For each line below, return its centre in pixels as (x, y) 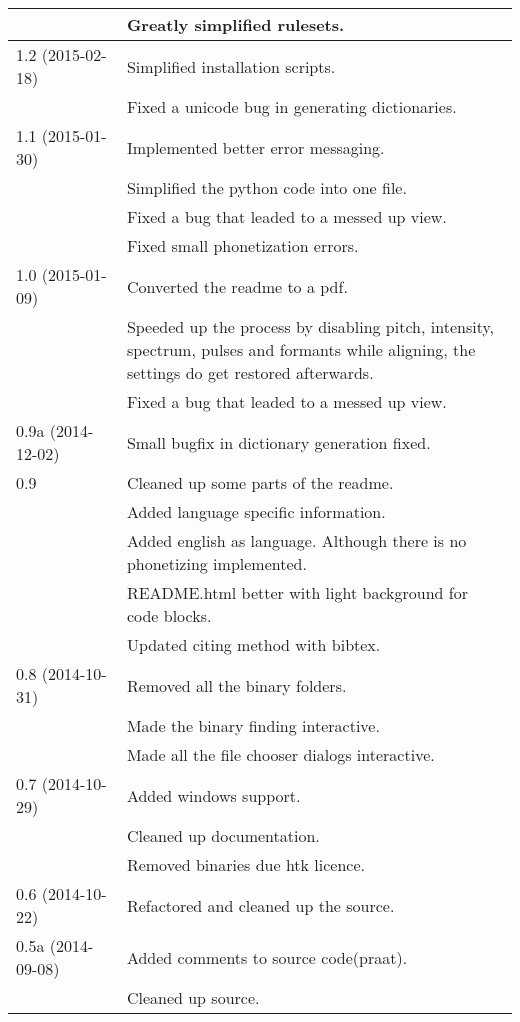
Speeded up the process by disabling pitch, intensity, (310, 326)
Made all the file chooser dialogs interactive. (280, 754)
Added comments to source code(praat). (267, 957)
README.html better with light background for (297, 592)
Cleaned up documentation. (223, 835)
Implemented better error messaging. (255, 147)
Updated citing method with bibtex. (253, 644)
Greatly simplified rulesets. (235, 24)
